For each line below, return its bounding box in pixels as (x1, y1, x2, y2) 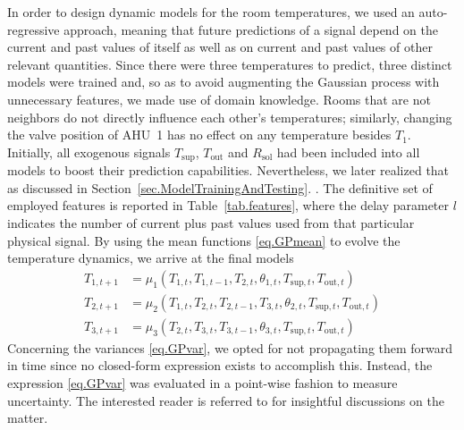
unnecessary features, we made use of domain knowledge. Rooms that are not (7, 89, 431, 108)
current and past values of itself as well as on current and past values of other (7, 38, 433, 56)
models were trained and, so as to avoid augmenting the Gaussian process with (7, 72, 440, 91)
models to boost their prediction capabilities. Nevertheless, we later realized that (7, 161, 450, 180)
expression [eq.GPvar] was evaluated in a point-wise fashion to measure (7, 374, 398, 392)
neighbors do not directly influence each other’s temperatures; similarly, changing (7, 107, 452, 126)
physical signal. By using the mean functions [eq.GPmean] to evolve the (7, 231, 401, 249)
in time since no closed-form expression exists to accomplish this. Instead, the (7, 356, 433, 375)
